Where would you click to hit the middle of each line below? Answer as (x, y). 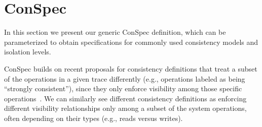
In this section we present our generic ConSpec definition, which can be (115, 32)
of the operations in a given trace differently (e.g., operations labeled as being (125, 78)
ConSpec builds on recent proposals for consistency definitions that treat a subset (131, 68)
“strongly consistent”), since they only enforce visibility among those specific (123, 88)
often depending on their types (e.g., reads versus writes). (93, 118)
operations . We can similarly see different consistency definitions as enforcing (125, 98)
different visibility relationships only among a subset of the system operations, (125, 108)
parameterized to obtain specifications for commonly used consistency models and (131, 42)
